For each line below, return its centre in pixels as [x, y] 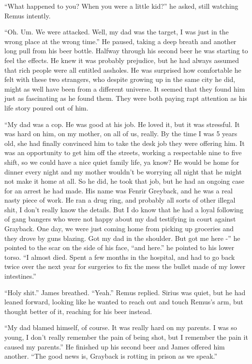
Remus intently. [28, 15]
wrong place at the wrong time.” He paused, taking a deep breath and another [120, 41]
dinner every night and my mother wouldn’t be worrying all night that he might [123, 171]
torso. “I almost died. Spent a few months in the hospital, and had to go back [120, 257]
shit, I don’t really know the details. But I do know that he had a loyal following [124, 209]
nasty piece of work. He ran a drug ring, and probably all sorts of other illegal [120, 200]
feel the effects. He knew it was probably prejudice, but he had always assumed [122, 60]
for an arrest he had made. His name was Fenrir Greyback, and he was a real [119, 190]
